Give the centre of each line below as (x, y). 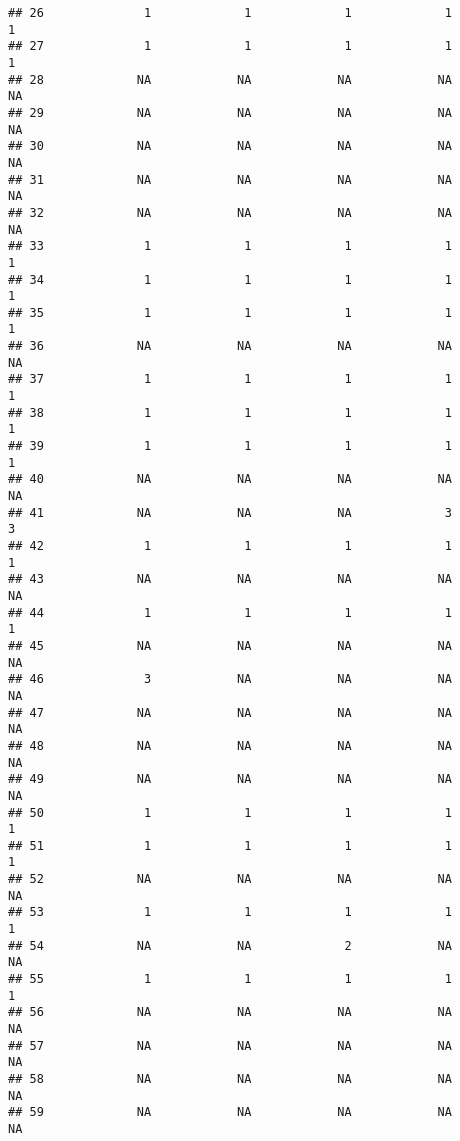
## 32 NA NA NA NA (230, 212)
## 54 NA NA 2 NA (230, 945)
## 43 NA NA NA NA (230, 579)
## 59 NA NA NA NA (230, 1112)
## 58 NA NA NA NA (230, 1079)
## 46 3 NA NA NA (230, 679)
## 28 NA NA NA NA (230, 79)
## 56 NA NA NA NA (230, 1012)
